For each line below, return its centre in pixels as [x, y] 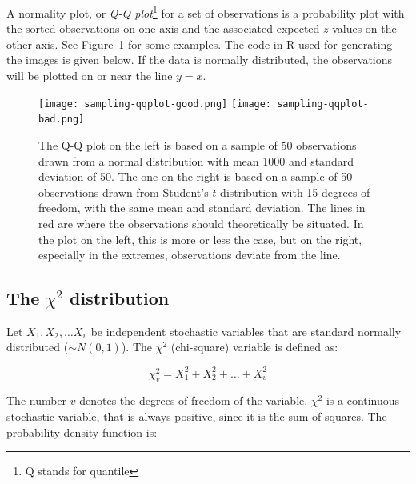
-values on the [362, 28]
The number [37, 400]
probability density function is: [82, 432]
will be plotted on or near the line [90, 76]
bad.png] [62, 120]
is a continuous [363, 400]
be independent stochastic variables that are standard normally [246, 331]
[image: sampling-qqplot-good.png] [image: [155, 104]
